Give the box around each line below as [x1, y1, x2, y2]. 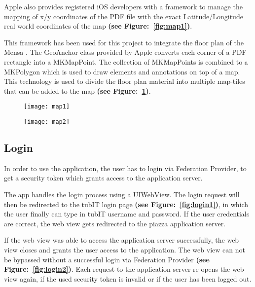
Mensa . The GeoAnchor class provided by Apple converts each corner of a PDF [4, 47, 247, 57]
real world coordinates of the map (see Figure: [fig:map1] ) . [4, 21, 192, 31]
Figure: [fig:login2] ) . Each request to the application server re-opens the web [4, 264, 244, 274]
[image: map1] [24, 103, 70, 110]
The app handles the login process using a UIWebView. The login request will [4, 189, 240, 200]
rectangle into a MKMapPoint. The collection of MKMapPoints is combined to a [4, 56, 248, 67]
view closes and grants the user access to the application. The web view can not [4, 245, 245, 255]
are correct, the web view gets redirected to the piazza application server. [4, 218, 226, 228]
